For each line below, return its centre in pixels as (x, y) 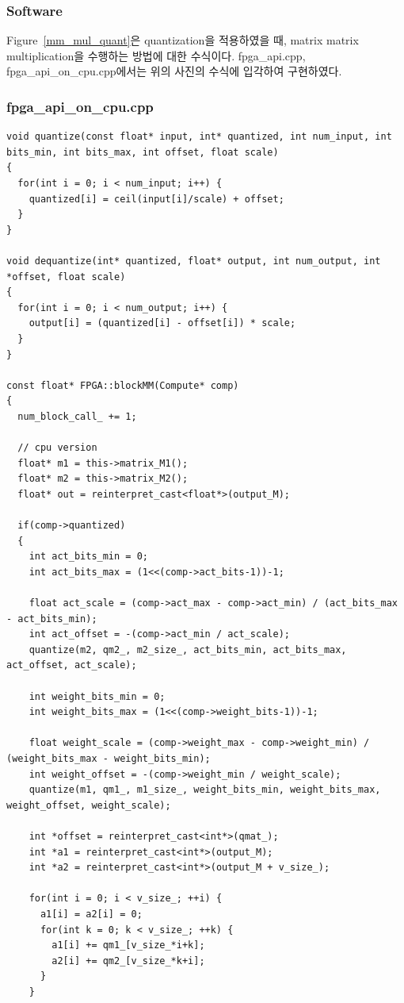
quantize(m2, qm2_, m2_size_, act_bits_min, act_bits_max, (188, 649)
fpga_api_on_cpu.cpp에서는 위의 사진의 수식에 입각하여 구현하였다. (174, 71)
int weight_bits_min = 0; (97, 696)
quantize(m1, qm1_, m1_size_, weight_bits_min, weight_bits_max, (205, 790)
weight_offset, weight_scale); (89, 805)
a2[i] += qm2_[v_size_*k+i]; (128, 961)
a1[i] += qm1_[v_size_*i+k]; (128, 945)
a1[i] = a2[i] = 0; (91, 914)
